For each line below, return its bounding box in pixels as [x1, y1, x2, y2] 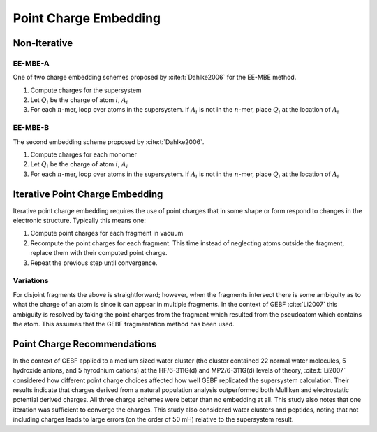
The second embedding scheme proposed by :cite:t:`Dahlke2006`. [13, 137, 205, 146]
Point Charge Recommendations [13, 338, 157, 350]
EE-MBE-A [13, 58, 50, 68]
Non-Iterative [13, 37, 73, 49]
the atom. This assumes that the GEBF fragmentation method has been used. [13, 319, 235, 328]
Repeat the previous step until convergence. [30, 259, 158, 267]
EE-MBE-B [13, 123, 50, 133]
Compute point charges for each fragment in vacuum [30, 229, 184, 238]
